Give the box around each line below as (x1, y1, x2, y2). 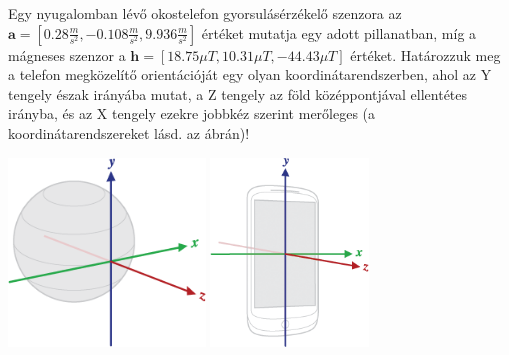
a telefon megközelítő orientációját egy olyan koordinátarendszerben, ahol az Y (8, 64, 492, 85)
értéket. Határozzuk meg (350, 44, 501, 65)
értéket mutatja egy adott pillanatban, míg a (201, 22, 477, 43)
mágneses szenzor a (8, 44, 126, 65)
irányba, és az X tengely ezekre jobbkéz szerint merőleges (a (8, 103, 376, 124)
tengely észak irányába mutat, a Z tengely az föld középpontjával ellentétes (8, 83, 468, 104)
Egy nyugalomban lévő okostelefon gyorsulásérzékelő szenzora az (8, 3, 402, 23)
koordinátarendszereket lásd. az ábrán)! (8, 122, 250, 143)
